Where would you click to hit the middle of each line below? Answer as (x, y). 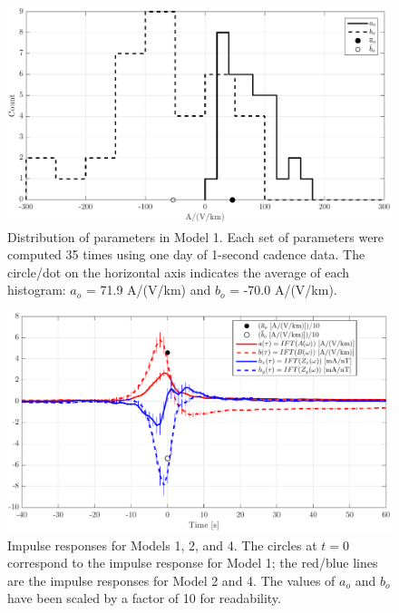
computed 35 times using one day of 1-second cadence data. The (186, 254)
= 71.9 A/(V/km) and (148, 290)
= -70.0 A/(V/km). (283, 290)
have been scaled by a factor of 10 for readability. (144, 598)
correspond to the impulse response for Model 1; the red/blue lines (193, 563)
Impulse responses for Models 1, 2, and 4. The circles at (162, 545)
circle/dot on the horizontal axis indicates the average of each (179, 272)
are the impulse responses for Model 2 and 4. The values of (171, 580)
